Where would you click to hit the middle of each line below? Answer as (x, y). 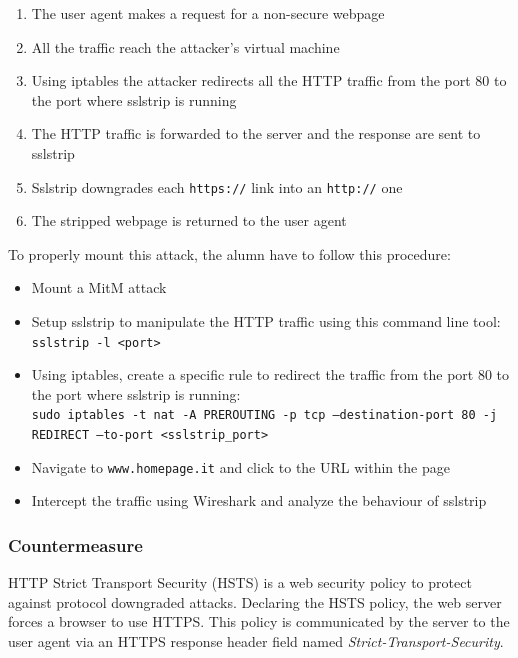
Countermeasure (75, 544)
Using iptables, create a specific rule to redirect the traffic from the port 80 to (270, 374)
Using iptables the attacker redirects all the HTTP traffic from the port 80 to (269, 80)
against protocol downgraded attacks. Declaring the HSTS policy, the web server (255, 601)
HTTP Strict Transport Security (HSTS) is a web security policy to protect (240, 582)
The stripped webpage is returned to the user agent (189, 220)
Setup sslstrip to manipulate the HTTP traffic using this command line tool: (266, 321)
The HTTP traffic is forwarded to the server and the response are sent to (256, 133)
